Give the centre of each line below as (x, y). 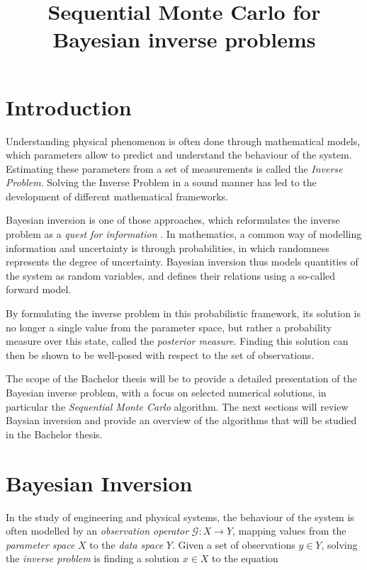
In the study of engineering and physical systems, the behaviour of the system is (180, 517)
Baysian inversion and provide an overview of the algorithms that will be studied (181, 420)
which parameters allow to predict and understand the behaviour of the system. (179, 155)
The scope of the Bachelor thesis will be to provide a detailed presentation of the (181, 378)
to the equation (245, 558)
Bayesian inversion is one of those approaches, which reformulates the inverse (173, 220)
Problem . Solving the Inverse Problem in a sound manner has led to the (161, 182)
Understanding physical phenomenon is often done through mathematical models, (183, 141)
